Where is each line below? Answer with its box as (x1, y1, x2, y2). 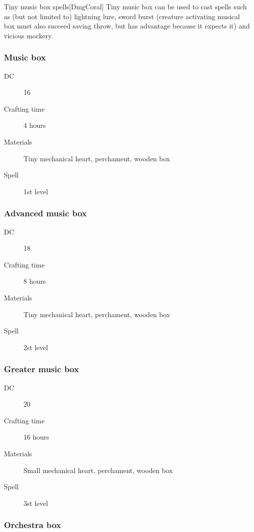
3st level (24, 498, 48, 508)
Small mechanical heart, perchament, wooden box (24, 465, 173, 475)
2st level (24, 342, 48, 352)
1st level (24, 186, 48, 196)
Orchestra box (4, 519, 61, 531)
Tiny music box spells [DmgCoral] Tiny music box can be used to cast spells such (4, 1, 247, 11)
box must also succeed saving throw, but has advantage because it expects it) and (4, 21, 250, 31)
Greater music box (4, 363, 79, 375)
